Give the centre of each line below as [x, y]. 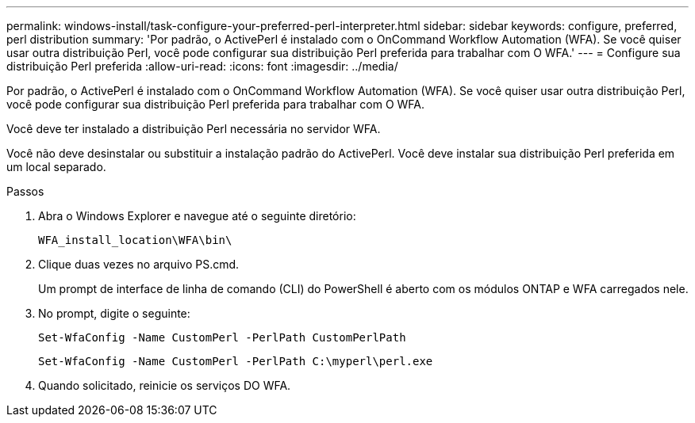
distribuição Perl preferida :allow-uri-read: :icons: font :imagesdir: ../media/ [202, 66]
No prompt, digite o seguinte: [114, 313]
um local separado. [56, 167]
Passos [25, 191]
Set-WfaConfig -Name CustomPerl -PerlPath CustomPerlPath [222, 337]
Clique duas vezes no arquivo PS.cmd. [139, 264]
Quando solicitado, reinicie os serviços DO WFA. [165, 385]
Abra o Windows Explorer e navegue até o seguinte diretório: [197, 216]
